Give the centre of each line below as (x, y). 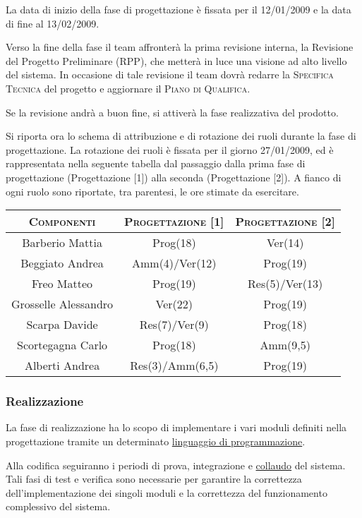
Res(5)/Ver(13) (285, 284)
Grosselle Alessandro (62, 304)
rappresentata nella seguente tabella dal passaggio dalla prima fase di (156, 163)
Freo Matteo (62, 284)
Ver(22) (174, 304)
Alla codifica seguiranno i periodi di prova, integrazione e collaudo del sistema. (176, 465)
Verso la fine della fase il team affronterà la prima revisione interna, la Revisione (180, 47)
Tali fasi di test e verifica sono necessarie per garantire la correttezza (154, 479)
